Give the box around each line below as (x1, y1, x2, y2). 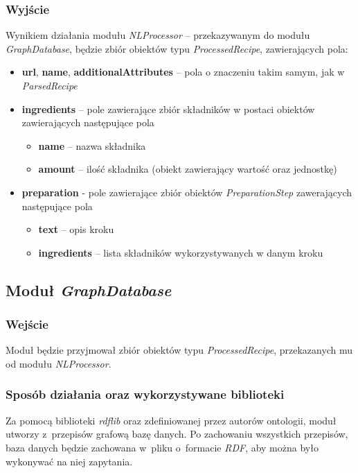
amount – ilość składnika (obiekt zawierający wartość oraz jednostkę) (38, 162, 337, 176)
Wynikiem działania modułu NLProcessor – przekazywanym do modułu (6, 28, 310, 42)
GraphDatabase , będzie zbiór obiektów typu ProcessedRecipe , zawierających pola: (6, 41, 348, 55)
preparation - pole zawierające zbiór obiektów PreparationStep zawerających (21, 184, 352, 199)
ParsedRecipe (21, 78, 78, 92)
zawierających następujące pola (21, 115, 154, 130)
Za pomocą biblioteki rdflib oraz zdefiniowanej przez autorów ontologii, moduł (6, 413, 337, 427)
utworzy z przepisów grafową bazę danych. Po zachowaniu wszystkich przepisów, (6, 427, 348, 441)
